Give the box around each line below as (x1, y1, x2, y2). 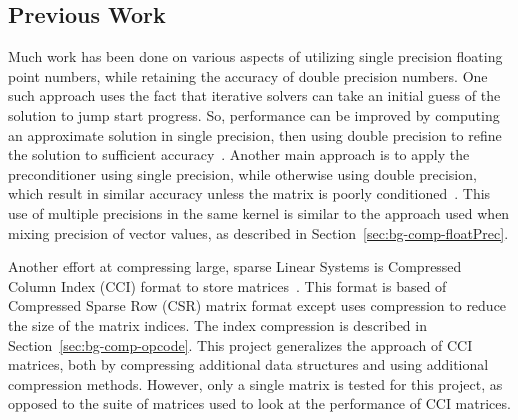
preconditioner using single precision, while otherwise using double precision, (8, 163, 477, 184)
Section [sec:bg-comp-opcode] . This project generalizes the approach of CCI (8, 334, 473, 355)
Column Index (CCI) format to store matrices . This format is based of (8, 275, 447, 296)
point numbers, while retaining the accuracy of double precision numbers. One (8, 65, 488, 86)
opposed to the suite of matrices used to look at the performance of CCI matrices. (8, 393, 511, 414)
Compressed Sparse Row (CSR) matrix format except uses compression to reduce (8, 295, 507, 316)
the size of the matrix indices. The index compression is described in (8, 314, 427, 335)
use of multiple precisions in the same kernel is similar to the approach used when (8, 202, 510, 223)
